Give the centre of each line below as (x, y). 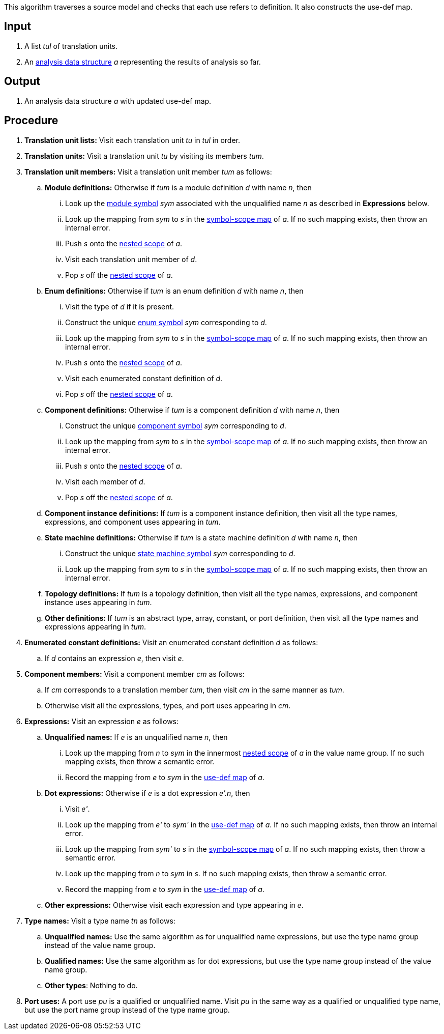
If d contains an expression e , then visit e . (114, 658)
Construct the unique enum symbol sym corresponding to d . (166, 322)
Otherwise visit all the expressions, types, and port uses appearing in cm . (168, 705)
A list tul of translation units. (71, 46)
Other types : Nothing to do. (91, 985)
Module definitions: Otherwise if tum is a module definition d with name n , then (178, 187)
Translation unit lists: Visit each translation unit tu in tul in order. (132, 140)
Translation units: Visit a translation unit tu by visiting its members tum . (144, 156)
